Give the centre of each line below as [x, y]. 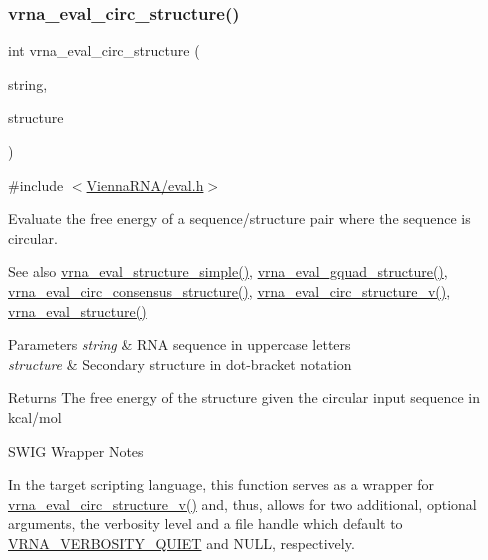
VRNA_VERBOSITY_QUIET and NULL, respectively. [181, 542]
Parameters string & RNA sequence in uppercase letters [179, 344]
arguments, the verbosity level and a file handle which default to [205, 523]
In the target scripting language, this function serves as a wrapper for [221, 484]
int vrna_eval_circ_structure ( [104, 50]
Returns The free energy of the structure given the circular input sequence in [244, 397]
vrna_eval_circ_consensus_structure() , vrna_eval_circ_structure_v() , [229, 290]
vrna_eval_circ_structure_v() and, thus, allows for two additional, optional [242, 503]
